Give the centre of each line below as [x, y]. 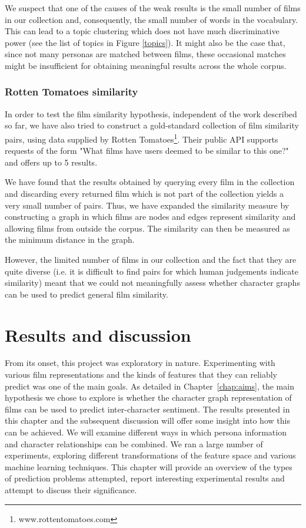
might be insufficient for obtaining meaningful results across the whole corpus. [146, 65]
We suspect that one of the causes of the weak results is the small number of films [153, 8]
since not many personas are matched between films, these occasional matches [145, 54]
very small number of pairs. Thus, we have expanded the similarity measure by [147, 205]
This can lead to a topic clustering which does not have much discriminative [142, 31]
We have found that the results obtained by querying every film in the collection [150, 182]
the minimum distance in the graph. [70, 240]
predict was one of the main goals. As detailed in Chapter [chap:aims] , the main [149, 386]
